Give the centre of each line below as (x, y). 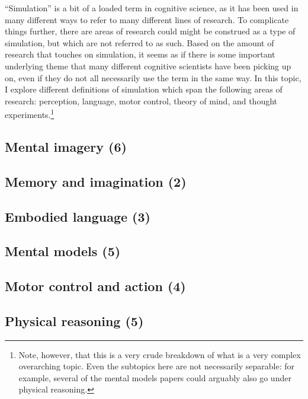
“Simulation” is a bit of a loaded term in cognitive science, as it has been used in (152, 8)
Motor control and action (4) (95, 286)
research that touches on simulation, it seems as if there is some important (140, 54)
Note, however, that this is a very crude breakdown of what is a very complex (160, 354)
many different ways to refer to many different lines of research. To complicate (147, 19)
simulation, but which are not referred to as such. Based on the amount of (139, 42)
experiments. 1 (30, 114)
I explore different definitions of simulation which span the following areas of (144, 89)
